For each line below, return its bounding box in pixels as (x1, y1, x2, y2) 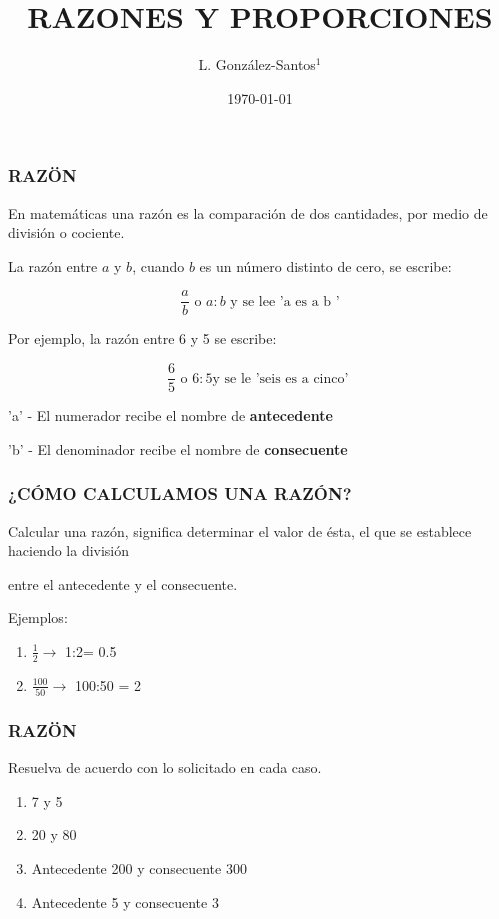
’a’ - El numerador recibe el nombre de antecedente (8, 405, 333, 426)
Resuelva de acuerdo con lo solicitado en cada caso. (8, 757, 322, 778)
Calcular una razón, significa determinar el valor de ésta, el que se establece (8, 520, 472, 541)
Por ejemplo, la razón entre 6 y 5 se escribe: (8, 328, 277, 349)
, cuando (132, 255, 185, 276)
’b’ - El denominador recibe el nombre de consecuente (8, 438, 348, 459)
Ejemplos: (8, 607, 68, 628)
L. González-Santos (198, 54, 316, 75)
